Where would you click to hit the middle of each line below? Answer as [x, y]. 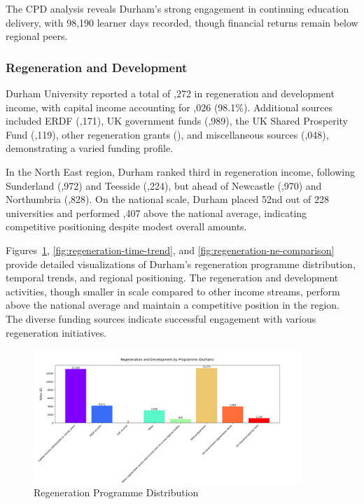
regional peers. [37, 36]
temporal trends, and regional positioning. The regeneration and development [172, 278]
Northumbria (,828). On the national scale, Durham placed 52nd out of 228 [168, 199]
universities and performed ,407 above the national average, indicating [156, 212]
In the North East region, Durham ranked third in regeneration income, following [180, 171]
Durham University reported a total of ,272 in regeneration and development [170, 93]
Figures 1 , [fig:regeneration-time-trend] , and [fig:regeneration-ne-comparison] [170, 250]
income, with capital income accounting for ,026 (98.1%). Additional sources [169, 107]
